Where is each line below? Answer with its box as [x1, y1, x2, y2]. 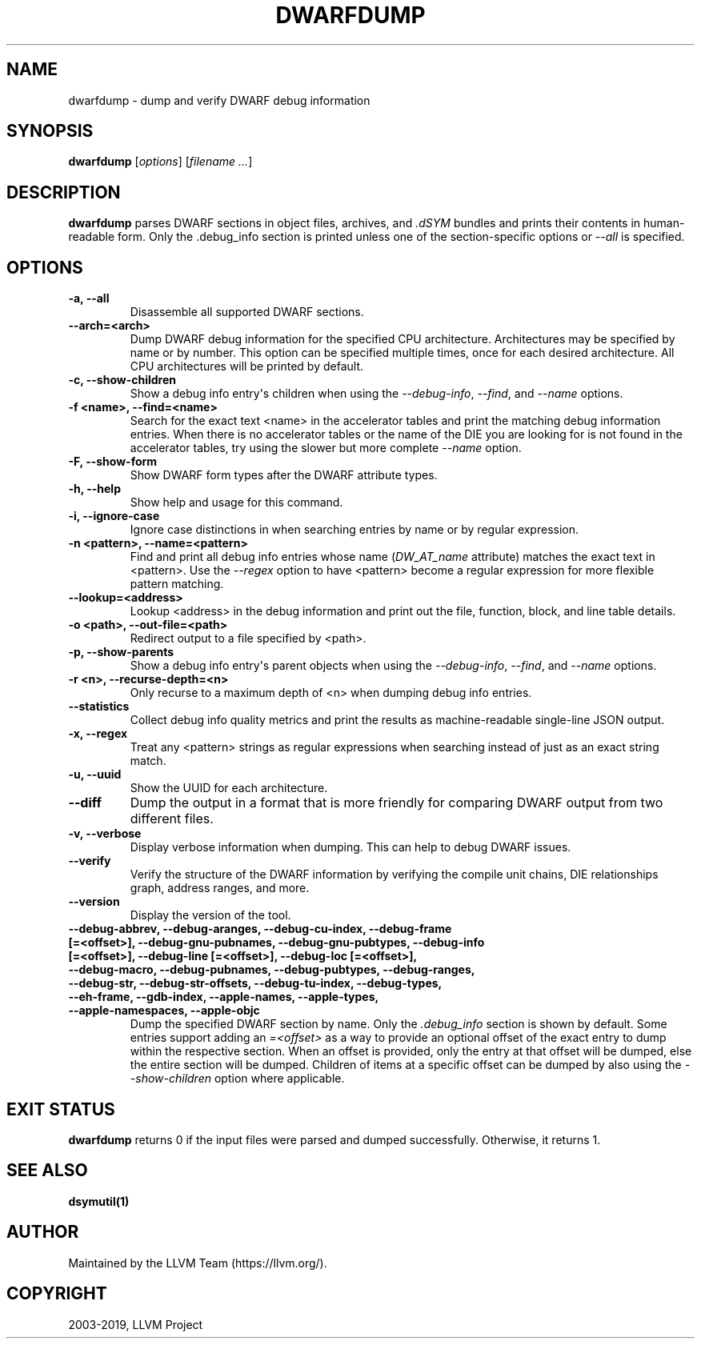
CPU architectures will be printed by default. [130, 359, 364, 374]
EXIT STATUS [6, 1099, 115, 1119]
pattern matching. [130, 577, 224, 591]
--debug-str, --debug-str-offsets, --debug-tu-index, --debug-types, [68, 976, 443, 991]
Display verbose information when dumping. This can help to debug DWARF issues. [130, 840, 571, 855]
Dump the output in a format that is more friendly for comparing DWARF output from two [130, 795, 663, 811]
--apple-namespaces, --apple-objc [68, 1003, 260, 1018]
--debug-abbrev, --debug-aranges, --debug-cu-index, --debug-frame [68, 922, 452, 936]
